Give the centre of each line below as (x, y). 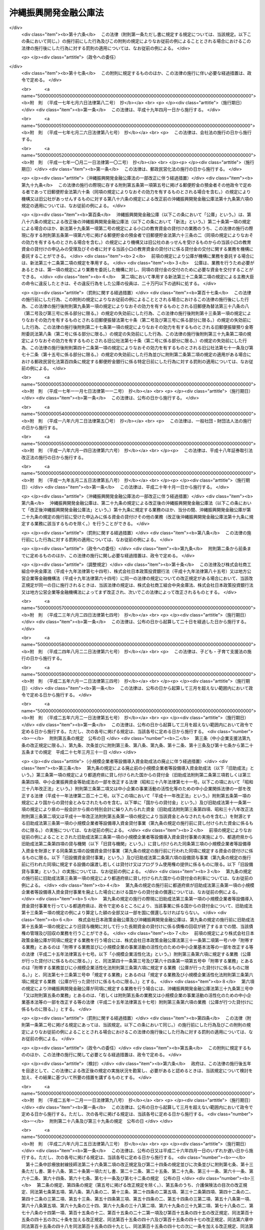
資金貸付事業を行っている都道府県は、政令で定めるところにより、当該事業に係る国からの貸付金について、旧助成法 (137, 906)
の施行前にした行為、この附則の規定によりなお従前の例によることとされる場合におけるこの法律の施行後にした (133, 299)
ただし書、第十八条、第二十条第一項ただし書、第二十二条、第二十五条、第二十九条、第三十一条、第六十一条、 (137, 1171)
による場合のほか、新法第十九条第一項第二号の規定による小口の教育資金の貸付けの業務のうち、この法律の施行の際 (137, 228)
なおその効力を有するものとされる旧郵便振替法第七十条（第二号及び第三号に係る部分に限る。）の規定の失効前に (138, 320)
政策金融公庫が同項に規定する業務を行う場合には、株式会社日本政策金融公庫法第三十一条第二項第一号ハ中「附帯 (135, 940)
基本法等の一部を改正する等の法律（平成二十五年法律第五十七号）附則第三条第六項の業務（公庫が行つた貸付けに (139, 1002)
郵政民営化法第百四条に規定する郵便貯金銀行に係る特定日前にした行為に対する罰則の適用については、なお (142, 361)
